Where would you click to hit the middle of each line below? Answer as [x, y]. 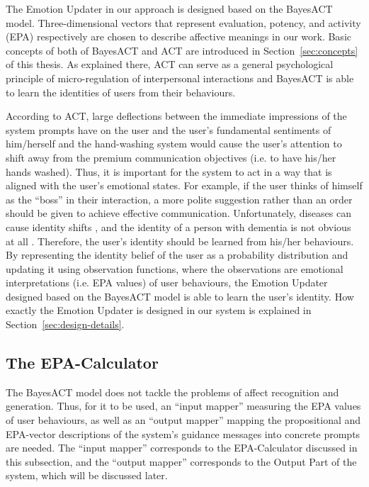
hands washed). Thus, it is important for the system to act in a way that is [169, 171]
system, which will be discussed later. [87, 475]
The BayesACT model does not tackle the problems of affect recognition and [172, 392]
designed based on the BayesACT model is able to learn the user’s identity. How [180, 296]
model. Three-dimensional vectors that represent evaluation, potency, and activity [183, 22]
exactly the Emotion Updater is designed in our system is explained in [159, 310]
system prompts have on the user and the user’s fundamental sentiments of [169, 129]
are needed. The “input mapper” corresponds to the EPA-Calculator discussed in [182, 448]
